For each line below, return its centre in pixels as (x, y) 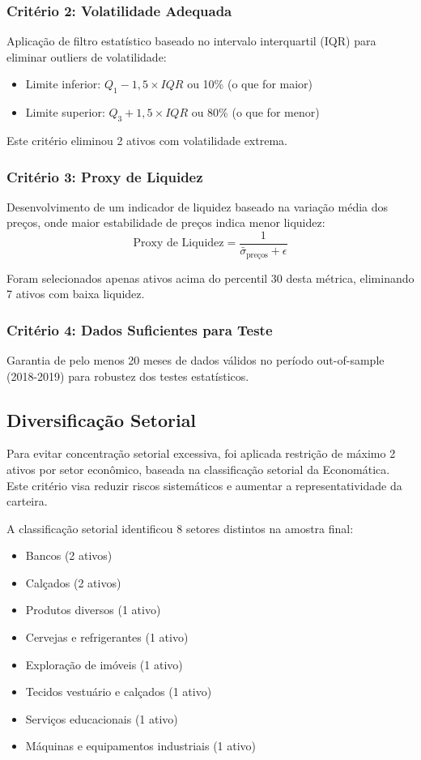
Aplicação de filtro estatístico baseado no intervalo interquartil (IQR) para (191, 41)
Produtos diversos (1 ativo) (93, 610)
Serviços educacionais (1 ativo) (102, 718)
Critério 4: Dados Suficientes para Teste (140, 329)
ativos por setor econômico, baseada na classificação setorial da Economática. (198, 469)
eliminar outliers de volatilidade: (87, 56)
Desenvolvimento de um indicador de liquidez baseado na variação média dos (198, 206)
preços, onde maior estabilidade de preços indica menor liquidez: (166, 222)
